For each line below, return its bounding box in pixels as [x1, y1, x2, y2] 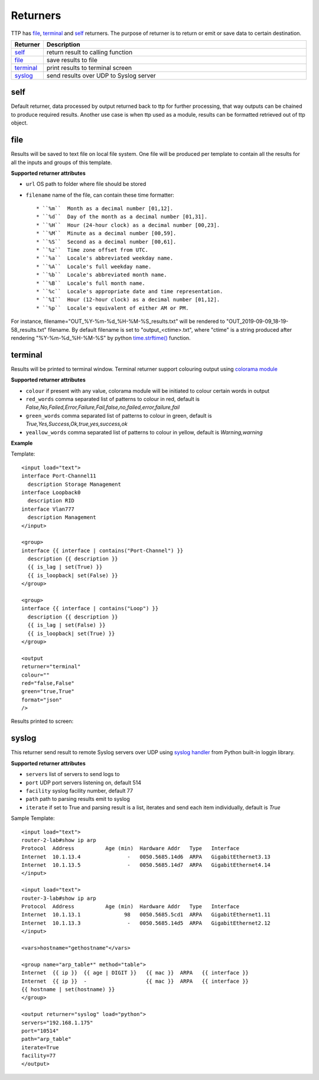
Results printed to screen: [11, 717, 74, 725]
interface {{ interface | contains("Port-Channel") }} [21, 547, 184, 554]
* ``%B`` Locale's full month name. [36, 280, 146, 287]
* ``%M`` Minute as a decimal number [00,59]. [36, 230, 177, 237]
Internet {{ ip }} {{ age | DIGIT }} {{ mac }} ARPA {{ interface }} [21, 969, 249, 976]
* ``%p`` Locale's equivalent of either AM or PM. [36, 305, 189, 311]
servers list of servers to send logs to [25, 771, 121, 778]
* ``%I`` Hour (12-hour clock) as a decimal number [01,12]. [36, 296, 220, 303]
